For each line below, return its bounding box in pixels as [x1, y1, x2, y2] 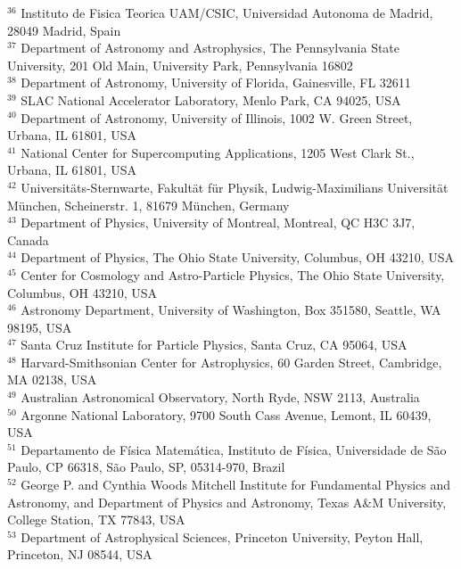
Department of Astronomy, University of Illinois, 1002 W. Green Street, [21, 108, 413, 127]
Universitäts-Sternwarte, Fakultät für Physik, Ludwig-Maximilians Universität [21, 177, 449, 196]
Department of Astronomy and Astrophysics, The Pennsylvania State [21, 38, 400, 57]
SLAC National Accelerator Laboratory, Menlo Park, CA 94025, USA [21, 90, 401, 109]
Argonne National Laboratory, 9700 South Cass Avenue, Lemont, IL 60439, [21, 405, 432, 424]
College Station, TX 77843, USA [7, 510, 185, 529]
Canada [7, 230, 49, 249]
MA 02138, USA [7, 370, 97, 389]
